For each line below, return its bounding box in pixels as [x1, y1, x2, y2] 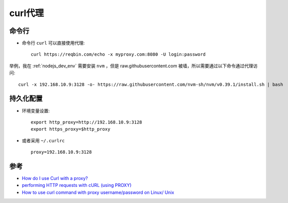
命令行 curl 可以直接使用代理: [22, 40, 85, 46]
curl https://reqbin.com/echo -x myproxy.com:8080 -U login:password [31, 52, 206, 57]
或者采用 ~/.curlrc [22, 137, 65, 143]
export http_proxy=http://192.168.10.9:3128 [31, 119, 143, 125]
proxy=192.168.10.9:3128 [31, 149, 92, 155]
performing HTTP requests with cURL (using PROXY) [22, 182, 132, 188]
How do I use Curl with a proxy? [22, 175, 88, 181]
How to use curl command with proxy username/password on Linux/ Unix [22, 189, 174, 195]
